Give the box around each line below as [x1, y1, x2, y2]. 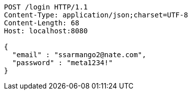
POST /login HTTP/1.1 [4, 3, 88, 11]
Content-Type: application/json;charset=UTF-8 [4, 11, 188, 19]
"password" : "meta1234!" [12, 59, 113, 67]
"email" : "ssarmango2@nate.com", [12, 51, 146, 59]
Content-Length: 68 [4, 19, 79, 27]
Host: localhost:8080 [4, 27, 88, 35]
